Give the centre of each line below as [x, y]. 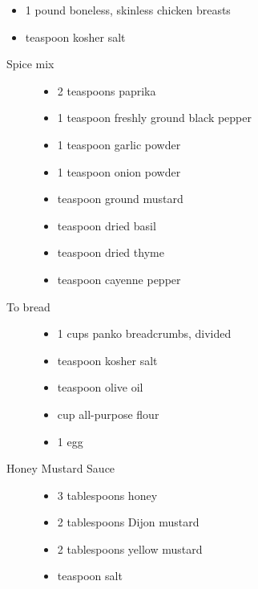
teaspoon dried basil [107, 225]
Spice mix [30, 64]
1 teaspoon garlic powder [119, 144]
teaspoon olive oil [100, 387]
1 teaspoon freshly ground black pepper [154, 118]
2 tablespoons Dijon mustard [128, 522]
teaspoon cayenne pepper [119, 279]
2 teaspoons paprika [107, 90]
